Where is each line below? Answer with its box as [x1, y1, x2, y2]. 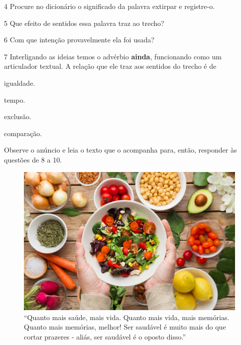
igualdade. [4, 77, 35, 88]
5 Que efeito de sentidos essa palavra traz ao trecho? [4, 17, 164, 28]
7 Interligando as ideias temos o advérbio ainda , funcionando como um [4, 51, 222, 61]
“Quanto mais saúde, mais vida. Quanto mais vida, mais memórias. [24, 312, 230, 322]
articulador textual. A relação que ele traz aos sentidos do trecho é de [4, 61, 217, 71]
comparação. [4, 128, 42, 138]
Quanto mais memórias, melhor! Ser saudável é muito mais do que [24, 322, 226, 332]
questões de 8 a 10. [4, 154, 62, 165]
